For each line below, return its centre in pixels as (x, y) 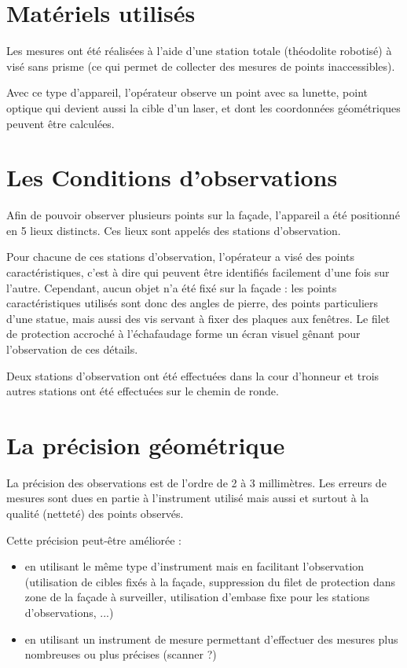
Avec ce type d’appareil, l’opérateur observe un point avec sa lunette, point (187, 92)
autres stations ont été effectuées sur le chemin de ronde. (143, 391)
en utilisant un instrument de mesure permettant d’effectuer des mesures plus (211, 639)
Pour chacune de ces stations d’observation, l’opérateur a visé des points (181, 257)
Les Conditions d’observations (172, 177)
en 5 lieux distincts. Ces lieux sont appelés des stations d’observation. (174, 230)
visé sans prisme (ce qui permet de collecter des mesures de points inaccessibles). (201, 66)
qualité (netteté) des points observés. (95, 514)
